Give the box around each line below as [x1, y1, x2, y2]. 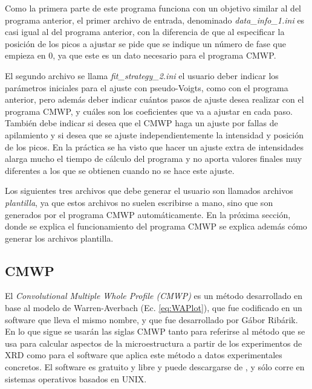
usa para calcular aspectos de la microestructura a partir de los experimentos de [5, 336, 302, 349]
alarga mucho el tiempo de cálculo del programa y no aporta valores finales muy [5, 152, 302, 165]
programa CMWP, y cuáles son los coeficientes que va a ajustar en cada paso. [5, 104, 293, 117]
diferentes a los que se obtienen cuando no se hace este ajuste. [5, 164, 235, 176]
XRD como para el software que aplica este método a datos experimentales [5, 349, 282, 361]
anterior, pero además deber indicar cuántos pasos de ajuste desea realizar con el [5, 93, 304, 106]
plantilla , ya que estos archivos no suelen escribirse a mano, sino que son [5, 196, 273, 208]
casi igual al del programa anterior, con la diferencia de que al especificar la [5, 25, 285, 38]
